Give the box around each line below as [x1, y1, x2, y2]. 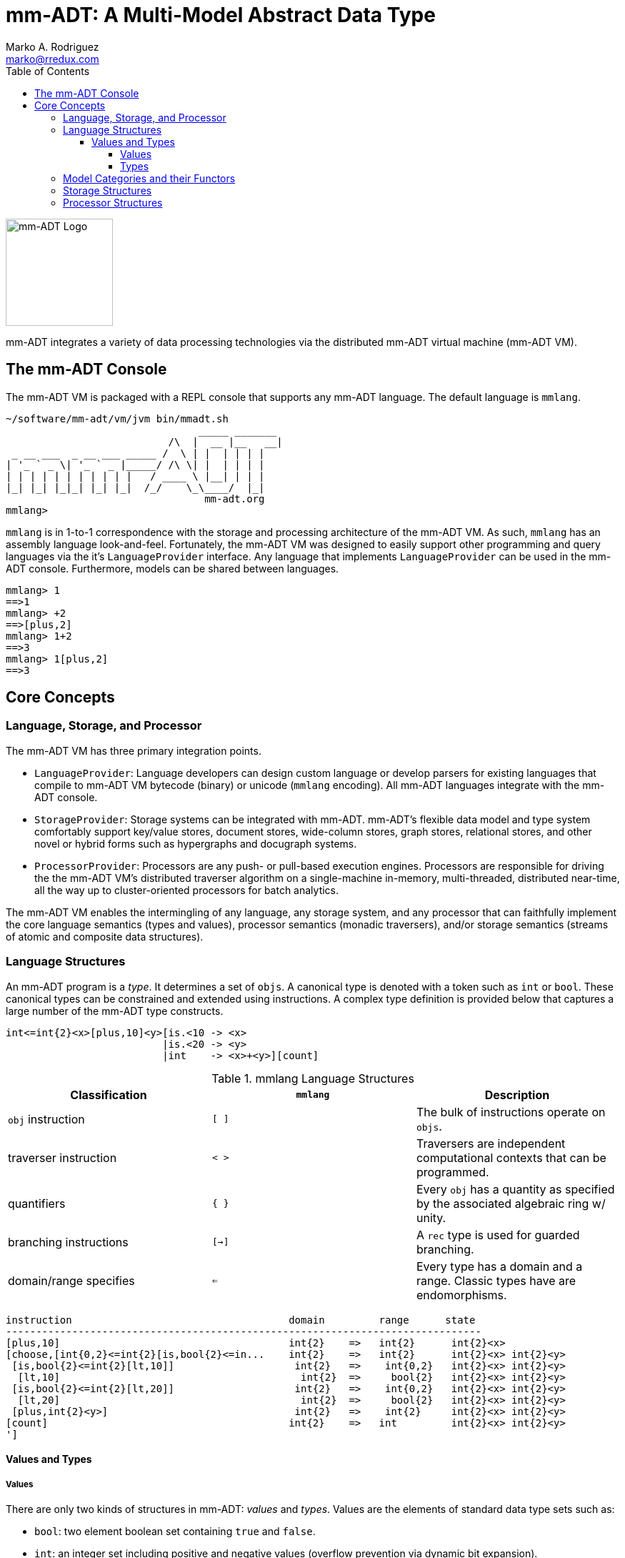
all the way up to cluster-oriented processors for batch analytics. [34, 883, 339, 896]
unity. [416, 1210, 446, 1225]
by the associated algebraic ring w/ [416, 1196, 606, 1211]
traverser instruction [8, 1150, 117, 1165]
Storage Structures [63, 184, 152, 197]
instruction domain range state [6, 1314, 476, 1326]
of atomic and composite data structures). [6, 930, 204, 943]
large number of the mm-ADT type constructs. [6, 1004, 224, 1017]
